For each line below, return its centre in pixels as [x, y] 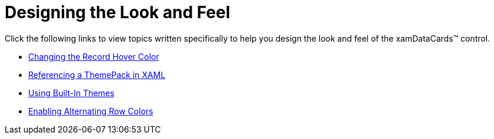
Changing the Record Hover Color [94, 56]
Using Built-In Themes [71, 93]
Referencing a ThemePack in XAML [97, 74]
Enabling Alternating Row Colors [91, 111]
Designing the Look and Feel [118, 12]
